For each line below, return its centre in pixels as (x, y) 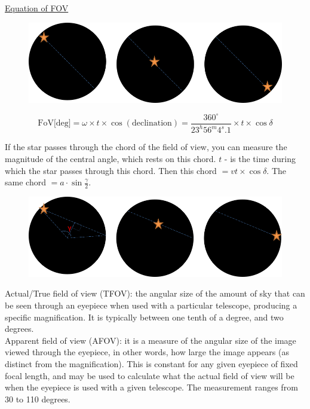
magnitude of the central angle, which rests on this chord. (111, 158)
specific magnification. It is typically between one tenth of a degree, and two (144, 317)
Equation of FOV (37, 8)
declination (152, 123)
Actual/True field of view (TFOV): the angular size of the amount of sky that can (155, 293)
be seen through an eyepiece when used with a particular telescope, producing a (151, 305)
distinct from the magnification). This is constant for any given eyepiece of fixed (151, 364)
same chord (25, 182)
